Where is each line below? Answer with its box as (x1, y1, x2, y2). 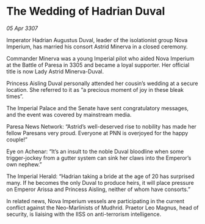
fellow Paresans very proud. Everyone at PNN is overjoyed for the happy (6, 129, 189, 136)
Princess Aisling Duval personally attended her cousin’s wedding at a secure (6, 80, 198, 87)
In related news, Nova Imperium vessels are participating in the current (6, 197, 185, 204)
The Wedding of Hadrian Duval (6, 4, 165, 18)
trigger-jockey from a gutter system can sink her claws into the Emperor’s (6, 154, 192, 162)
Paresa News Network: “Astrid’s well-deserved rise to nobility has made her (6, 122, 197, 130)
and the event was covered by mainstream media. (6, 111, 132, 118)
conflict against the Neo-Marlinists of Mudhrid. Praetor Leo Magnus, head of (6, 204, 199, 211)
